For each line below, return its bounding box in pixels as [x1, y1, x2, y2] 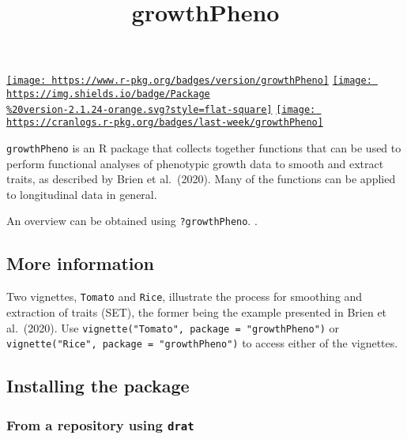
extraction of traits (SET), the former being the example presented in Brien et [6, 303, 387, 320]
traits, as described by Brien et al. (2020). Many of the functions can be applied [6, 171, 396, 187]
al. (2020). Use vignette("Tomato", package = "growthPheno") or [6, 319, 340, 336]
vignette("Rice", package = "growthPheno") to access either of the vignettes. [6, 335, 398, 351]
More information [6, 251, 155, 276]
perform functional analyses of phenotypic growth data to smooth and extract [6, 155, 384, 171]
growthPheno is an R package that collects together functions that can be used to [6, 140, 401, 156]
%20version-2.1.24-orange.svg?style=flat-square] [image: [6, 103, 316, 115]
